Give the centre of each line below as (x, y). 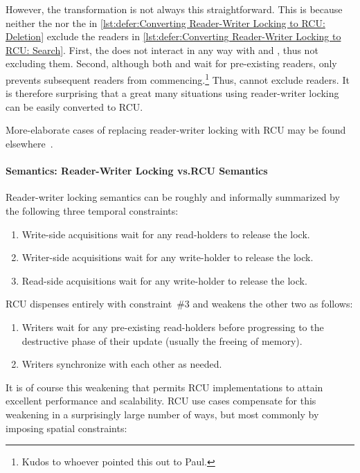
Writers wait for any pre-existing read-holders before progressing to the (173, 327)
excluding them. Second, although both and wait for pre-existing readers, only (171, 63)
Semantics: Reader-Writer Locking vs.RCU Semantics (137, 171)
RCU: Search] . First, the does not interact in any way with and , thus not (162, 50)
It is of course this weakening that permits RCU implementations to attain (164, 387)
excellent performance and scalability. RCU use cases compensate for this (161, 401)
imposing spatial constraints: (66, 428)
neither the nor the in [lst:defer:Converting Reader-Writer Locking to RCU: (165, 23)
